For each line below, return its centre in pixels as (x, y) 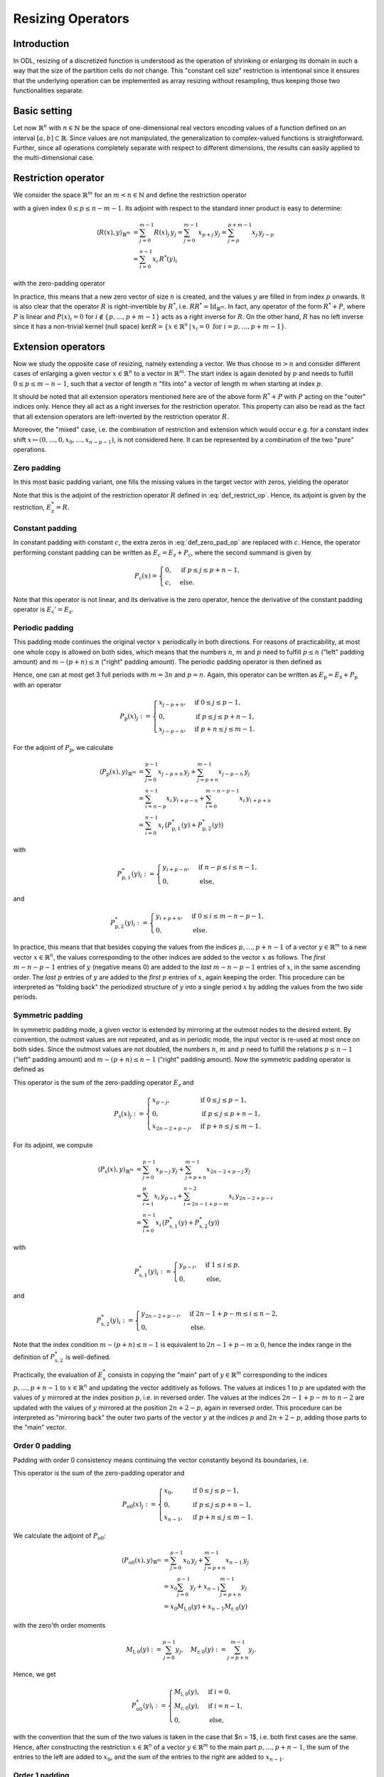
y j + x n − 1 (205, 1587)
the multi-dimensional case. (54, 158)
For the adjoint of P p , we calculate (63, 748)
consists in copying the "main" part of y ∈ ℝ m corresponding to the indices (218, 1374)
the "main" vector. (40, 1427)
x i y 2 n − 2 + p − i (251, 1197)
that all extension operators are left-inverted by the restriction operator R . (121, 417)
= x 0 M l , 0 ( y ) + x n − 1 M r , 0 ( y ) (206, 1608)
